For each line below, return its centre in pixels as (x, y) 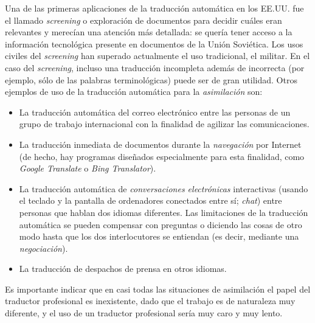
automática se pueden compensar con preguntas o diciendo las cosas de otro (161, 224)
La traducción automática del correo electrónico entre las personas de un (155, 112)
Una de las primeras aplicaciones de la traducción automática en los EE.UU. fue (154, 8)
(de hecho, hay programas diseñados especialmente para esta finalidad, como (162, 156)
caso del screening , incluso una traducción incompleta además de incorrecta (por (155, 67)
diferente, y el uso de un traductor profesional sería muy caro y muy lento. (144, 313)
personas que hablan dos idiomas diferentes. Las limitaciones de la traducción (164, 212)
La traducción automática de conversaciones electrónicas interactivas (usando (164, 188)
